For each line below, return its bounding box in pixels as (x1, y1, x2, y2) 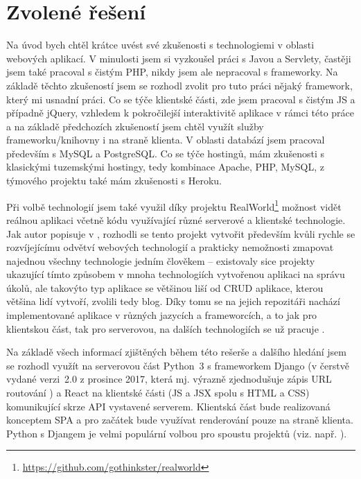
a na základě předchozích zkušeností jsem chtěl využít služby (6, 119, 264, 133)
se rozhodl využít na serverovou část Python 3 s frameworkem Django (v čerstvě (6, 358, 349, 372)
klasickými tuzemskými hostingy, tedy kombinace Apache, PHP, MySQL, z (6, 159, 324, 174)
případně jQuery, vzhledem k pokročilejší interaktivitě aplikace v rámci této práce (6, 105, 355, 120)
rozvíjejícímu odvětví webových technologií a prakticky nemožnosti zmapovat (6, 240, 334, 254)
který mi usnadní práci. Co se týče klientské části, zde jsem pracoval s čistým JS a (6, 92, 355, 106)
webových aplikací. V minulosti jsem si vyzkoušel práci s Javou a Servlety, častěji (6, 51, 351, 65)
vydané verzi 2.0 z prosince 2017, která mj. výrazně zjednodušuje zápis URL (6, 372, 332, 386)
